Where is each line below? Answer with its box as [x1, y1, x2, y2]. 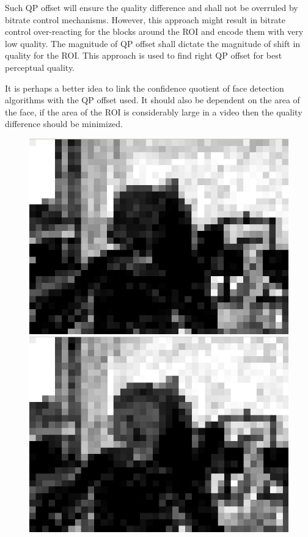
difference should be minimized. [5, 117, 123, 130]
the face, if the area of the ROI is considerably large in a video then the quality [5, 105, 302, 118]
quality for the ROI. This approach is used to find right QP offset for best [5, 49, 282, 62]
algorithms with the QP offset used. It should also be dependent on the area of [5, 93, 300, 106]
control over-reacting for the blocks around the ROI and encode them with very [5, 25, 304, 38]
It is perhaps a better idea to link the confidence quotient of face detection [5, 81, 284, 94]
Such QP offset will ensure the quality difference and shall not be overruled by [5, 1, 298, 13]
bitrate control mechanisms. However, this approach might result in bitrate [5, 13, 286, 26]
